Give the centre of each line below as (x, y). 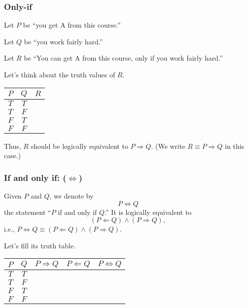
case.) (13, 155)
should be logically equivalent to (79, 146)
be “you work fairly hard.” (63, 41)
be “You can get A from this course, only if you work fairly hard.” (123, 58)
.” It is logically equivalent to (148, 212)
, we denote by (71, 196)
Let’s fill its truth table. (40, 245)
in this (235, 146)
